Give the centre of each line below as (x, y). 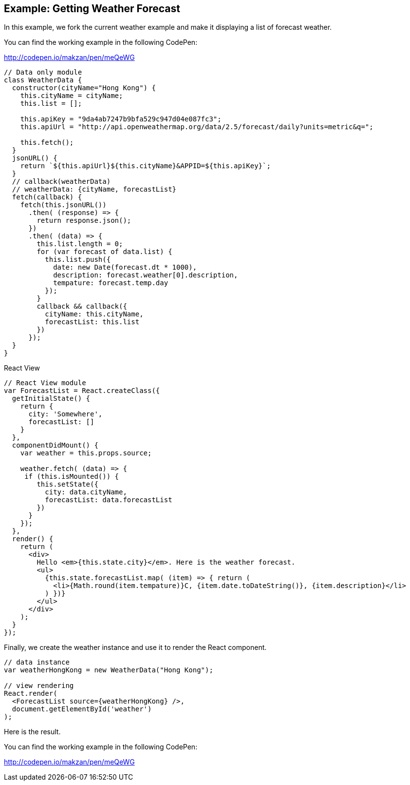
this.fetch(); (47, 143)
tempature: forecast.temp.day (111, 283)
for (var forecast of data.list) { (104, 252)
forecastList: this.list (92, 322)
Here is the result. (32, 732)
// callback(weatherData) (61, 182)
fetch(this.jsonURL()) (63, 205)
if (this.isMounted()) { (72, 477)
